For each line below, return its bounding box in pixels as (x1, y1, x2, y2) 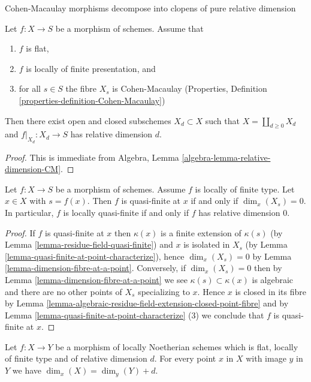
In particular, (5, 206, 54, 218)
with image (246, 352, 286, 365)
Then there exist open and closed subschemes (5, 114, 171, 127)
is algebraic (252, 273, 294, 285)
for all (19, 82, 41, 95)
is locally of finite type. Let (195, 182, 295, 195)
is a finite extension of (161, 226, 241, 239)
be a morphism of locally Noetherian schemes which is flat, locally (55, 340, 298, 353)
